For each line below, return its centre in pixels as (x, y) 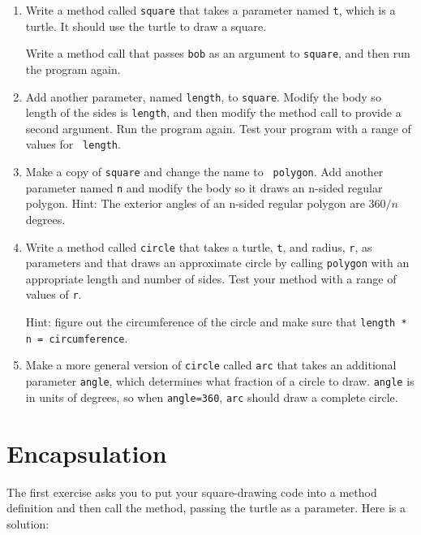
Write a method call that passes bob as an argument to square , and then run (218, 53)
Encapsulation (87, 453)
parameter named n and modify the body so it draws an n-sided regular (204, 187)
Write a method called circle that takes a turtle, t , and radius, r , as (199, 246)
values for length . (73, 144)
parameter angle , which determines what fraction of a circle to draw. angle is (220, 381)
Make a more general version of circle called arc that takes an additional (211, 365)
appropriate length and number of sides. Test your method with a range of (211, 278)
